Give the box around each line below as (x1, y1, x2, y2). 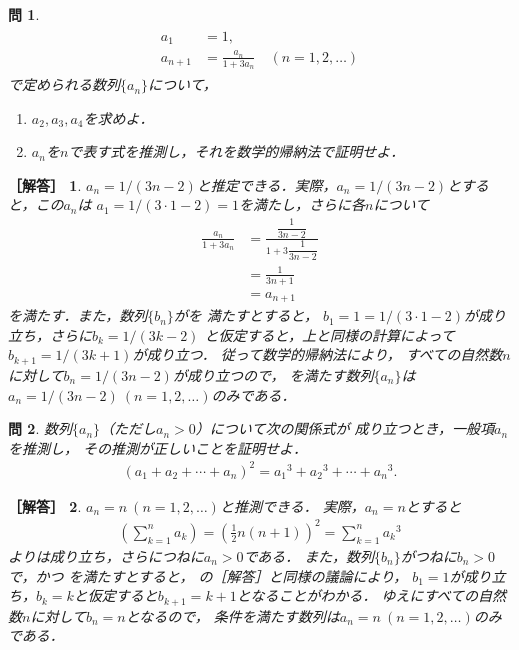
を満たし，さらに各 (239, 194, 366, 215)
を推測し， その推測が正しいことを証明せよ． (8, 437, 308, 458)
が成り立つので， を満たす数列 (172, 364, 374, 385)
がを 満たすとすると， (173, 305, 318, 326)
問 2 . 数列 (8, 418, 72, 439)
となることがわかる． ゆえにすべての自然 (236, 585, 507, 606)
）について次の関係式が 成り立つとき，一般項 (195, 418, 494, 439)
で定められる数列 (8, 74, 120, 95)
